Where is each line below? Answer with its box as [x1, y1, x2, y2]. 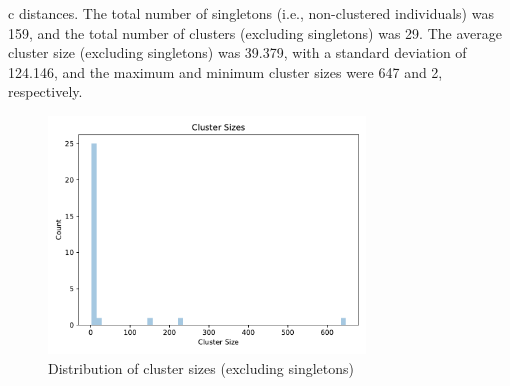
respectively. [8, 81, 83, 102]
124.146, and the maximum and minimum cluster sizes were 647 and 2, [8, 61, 443, 82]
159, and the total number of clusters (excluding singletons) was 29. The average [8, 22, 502, 43]
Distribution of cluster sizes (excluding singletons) [48, 358, 355, 379]
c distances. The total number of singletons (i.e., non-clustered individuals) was [8, 3, 494, 23]
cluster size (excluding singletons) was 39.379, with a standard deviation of [8, 42, 467, 63]
